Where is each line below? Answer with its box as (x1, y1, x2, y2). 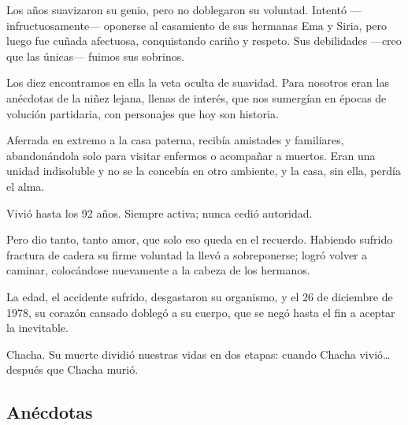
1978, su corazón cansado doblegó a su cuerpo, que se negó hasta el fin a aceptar (6, 304, 395, 320)
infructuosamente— (6, 17, 101, 33)
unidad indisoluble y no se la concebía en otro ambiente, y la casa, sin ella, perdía (6, 162, 401, 179)
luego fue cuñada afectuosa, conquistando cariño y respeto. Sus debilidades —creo (6, 32, 402, 49)
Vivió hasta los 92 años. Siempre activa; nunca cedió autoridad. (6, 204, 313, 221)
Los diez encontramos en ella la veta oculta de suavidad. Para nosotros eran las (6, 74, 389, 91)
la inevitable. (6, 319, 69, 336)
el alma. (6, 177, 45, 194)
